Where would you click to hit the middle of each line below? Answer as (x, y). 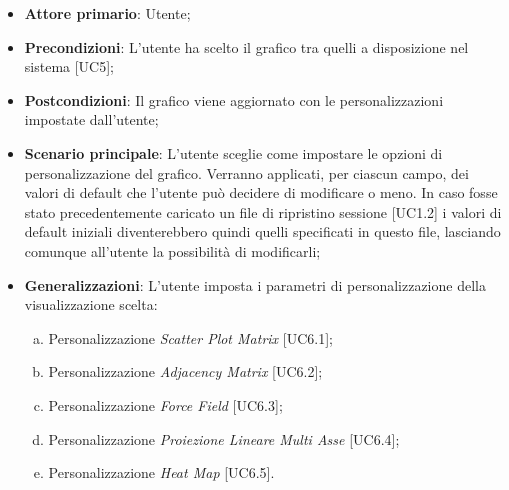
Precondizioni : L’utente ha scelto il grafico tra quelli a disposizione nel (246, 46)
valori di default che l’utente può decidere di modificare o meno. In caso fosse (261, 192)
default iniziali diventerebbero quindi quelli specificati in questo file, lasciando (262, 231)
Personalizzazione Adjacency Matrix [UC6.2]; (185, 371)
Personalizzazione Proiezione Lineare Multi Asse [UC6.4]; (224, 438)
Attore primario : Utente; (107, 13)
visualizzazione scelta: (91, 304)
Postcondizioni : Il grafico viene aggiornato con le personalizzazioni (234, 99)
